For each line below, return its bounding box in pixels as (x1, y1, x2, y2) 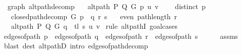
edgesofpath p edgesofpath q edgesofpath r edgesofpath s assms (4, 30, 238, 41)
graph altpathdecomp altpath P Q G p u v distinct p (7, 1, 206, 11)
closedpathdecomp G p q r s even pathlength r (11, 11, 177, 21)
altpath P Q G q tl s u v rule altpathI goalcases (11, 21, 177, 31)
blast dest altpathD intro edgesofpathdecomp (4, 40, 148, 51)
